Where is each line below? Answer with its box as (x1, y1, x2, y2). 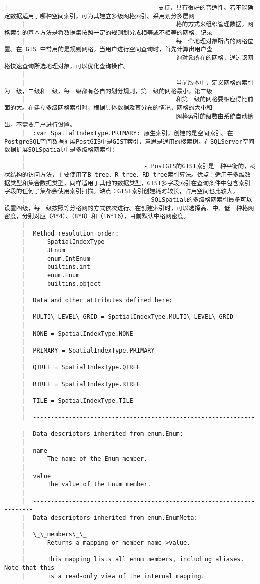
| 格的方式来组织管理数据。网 (22, 21, 254, 28)
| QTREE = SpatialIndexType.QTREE (22, 364, 141, 371)
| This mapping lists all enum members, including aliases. (22, 556, 244, 563)
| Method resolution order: (22, 229, 119, 237)
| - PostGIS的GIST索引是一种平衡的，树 (22, 163, 256, 170)
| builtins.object (22, 280, 101, 287)
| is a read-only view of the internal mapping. (22, 572, 205, 580)
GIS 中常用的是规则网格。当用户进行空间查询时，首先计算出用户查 (25, 46, 213, 53)
